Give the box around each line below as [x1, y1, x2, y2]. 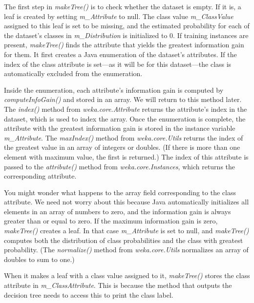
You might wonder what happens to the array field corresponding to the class [4, 187, 236, 197]
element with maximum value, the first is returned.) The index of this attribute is [4, 151, 249, 162]
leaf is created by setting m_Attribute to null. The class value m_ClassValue [4, 11, 233, 21]
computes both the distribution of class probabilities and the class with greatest [4, 235, 243, 245]
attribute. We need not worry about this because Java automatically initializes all [4, 197, 249, 207]
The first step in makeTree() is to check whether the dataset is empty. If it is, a [4, 1, 241, 11]
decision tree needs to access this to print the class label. [4, 289, 173, 300]
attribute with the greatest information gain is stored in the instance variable [4, 123, 235, 133]
